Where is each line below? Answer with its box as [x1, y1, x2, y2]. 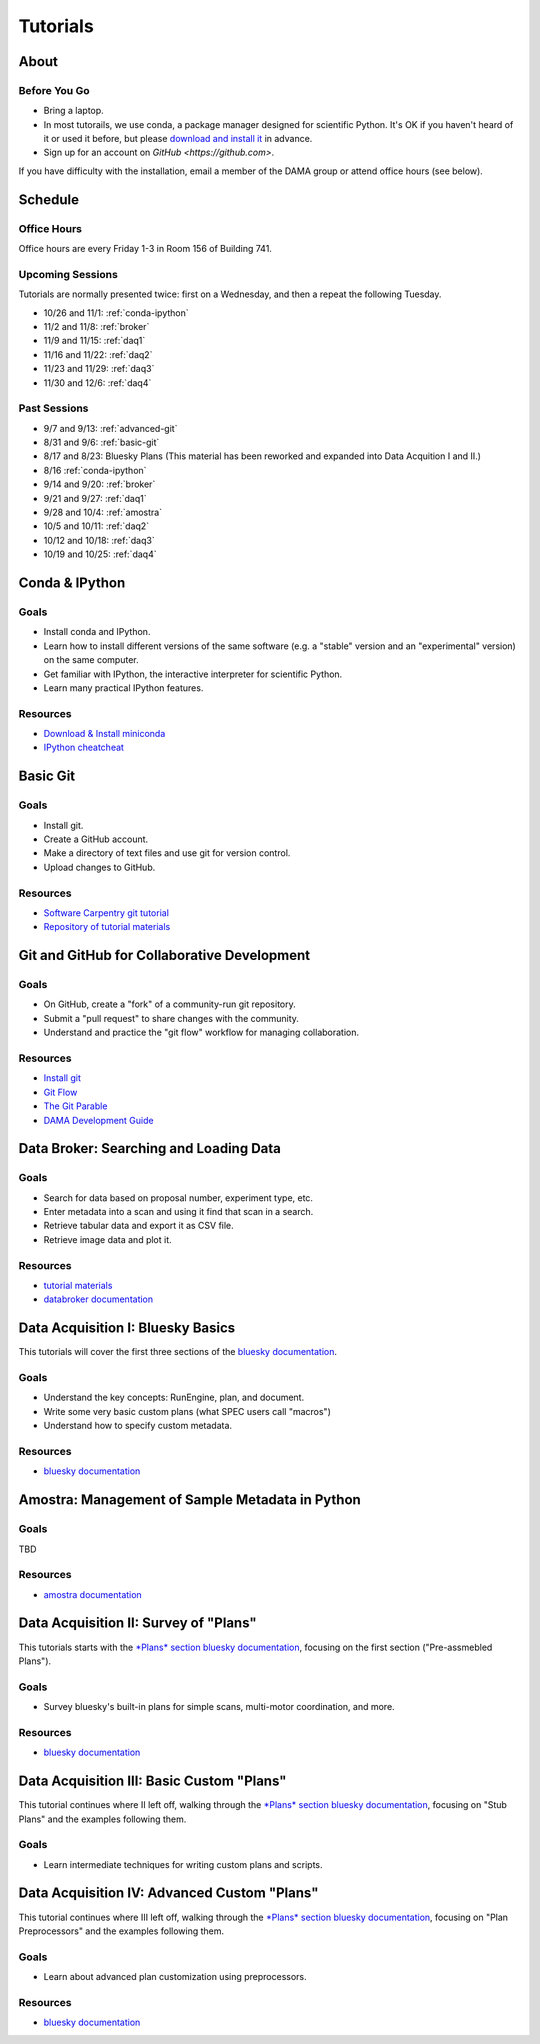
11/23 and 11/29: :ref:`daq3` [43, 363, 155, 375]
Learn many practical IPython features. [43, 681, 204, 694]
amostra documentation [43, 1588, 142, 1600]
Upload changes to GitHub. [43, 861, 156, 873]
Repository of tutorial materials [43, 921, 171, 933]
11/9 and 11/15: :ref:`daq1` [43, 335, 146, 347]
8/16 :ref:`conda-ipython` [43, 464, 147, 476]
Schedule [18, 191, 80, 208]
